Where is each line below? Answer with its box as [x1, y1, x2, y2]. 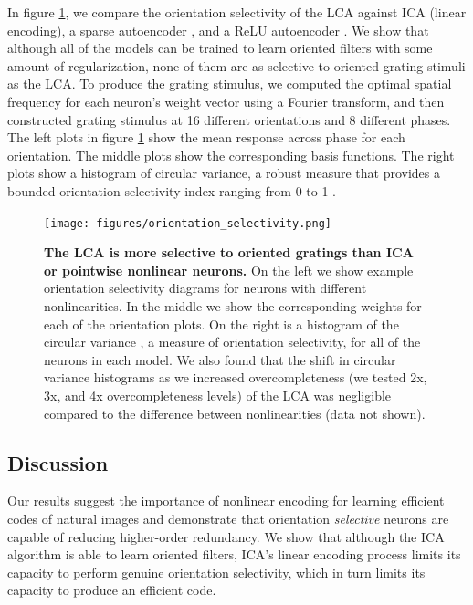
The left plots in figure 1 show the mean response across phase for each [7, 128, 405, 147]
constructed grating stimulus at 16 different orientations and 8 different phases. [7, 110, 451, 129]
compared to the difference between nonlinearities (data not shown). [44, 403, 426, 422]
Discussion [7, 448, 109, 476]
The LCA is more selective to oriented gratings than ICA [44, 243, 414, 262]
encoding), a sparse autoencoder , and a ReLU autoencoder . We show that [7, 20, 429, 39]
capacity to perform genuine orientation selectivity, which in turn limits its [7, 562, 426, 581]
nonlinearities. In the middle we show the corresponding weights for [44, 296, 422, 315]
